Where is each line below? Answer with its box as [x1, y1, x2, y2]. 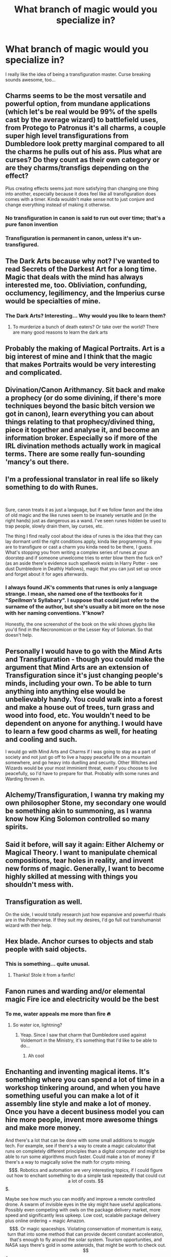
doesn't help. [5, 632, 33, 638]
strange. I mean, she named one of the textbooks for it [5, 590, 142, 597]
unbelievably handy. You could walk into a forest [5, 695, 163, 703]
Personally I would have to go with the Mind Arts [5, 647, 162, 656]
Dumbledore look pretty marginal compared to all [5, 139, 165, 148]
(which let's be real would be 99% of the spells [5, 108, 157, 116]
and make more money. [5, 1124, 82, 1132]
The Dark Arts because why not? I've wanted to [5, 256, 160, 265]
